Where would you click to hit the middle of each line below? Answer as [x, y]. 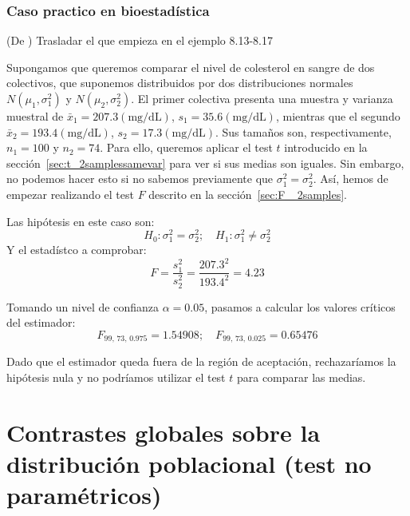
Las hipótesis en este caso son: [81, 221]
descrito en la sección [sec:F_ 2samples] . [248, 194]
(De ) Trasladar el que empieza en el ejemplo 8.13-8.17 [140, 40]
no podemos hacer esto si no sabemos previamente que [140, 179]
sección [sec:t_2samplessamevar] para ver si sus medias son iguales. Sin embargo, [205, 163]
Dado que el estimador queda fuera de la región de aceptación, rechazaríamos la [201, 361]
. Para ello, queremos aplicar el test [186, 147]
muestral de [35, 116]
